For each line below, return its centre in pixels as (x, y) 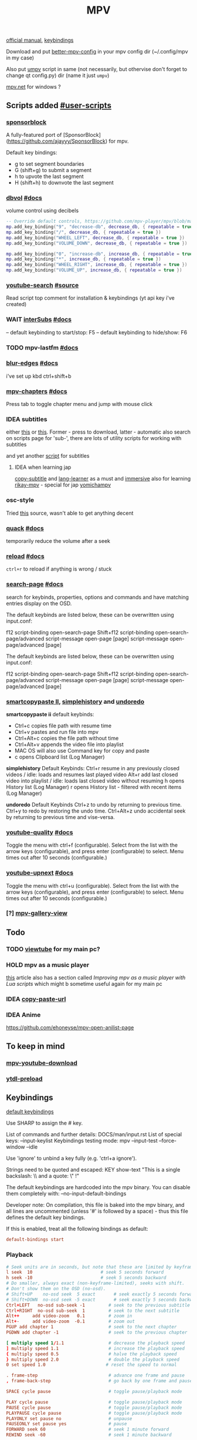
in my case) (20, 58)
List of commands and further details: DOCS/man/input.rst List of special (94, 1134)
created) (16, 304)
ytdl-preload (24, 1079)
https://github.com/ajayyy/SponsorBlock (57, 141)
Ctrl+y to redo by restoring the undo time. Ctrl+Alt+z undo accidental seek (96, 811)
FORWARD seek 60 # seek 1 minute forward (87, 1429)
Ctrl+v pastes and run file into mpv (56, 731)
